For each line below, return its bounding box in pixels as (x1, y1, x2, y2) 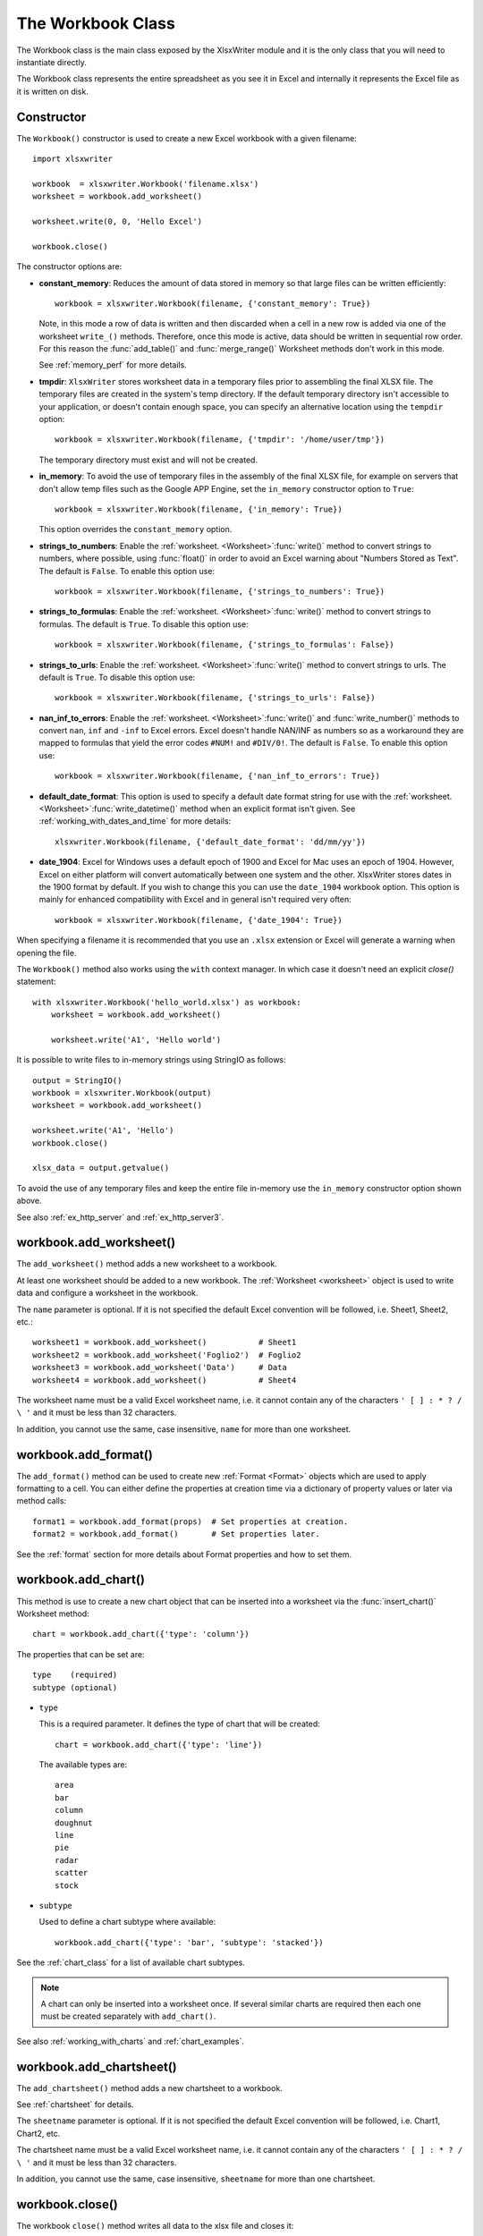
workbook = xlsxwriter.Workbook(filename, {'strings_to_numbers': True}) (55, 586, 386, 597)
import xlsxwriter (32, 154, 114, 165)
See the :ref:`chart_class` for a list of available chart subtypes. (16, 1957, 245, 1968)
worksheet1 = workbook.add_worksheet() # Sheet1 (32, 1337, 297, 1348)
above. (16, 1195, 42, 1207)
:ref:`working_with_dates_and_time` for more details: (38, 816, 232, 826)
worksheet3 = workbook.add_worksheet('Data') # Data (32, 1362, 288, 1373)
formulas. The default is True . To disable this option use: (38, 618, 250, 630)
